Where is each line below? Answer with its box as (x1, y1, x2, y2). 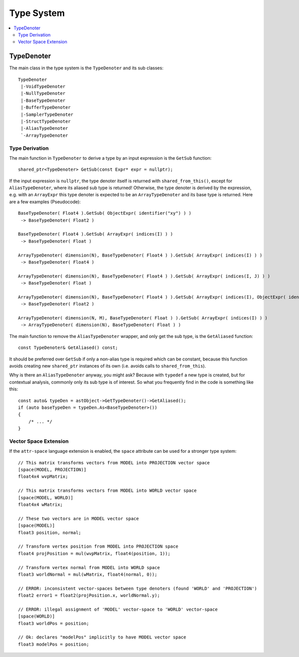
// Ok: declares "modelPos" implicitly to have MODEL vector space (18, 635, 186, 640)
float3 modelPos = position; (18, 642, 89, 647)
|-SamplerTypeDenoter (20, 111, 74, 117)
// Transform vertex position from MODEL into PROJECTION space (18, 544, 179, 549)
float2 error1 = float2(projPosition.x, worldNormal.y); (18, 593, 160, 599)
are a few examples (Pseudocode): (9, 199, 81, 205)
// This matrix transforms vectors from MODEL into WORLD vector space (18, 488, 197, 494)
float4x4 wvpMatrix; (18, 474, 68, 479)
